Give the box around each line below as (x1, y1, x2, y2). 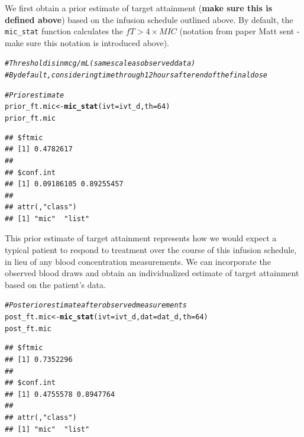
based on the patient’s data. (5, 278, 106, 290)
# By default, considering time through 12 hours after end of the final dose (5, 71, 267, 80)
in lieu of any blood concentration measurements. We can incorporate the (5, 255, 271, 267)
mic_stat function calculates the (5, 25, 124, 37)
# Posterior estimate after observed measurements (5, 301, 187, 310)
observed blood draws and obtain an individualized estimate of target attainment (5, 267, 299, 279)
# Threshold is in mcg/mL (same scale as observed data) (5, 59, 196, 68)
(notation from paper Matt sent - (179, 25, 300, 37)
